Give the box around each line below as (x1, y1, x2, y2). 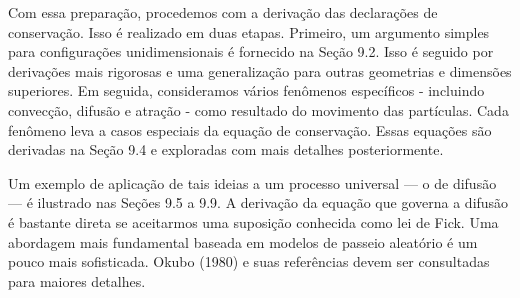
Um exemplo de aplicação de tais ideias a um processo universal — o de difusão (8, 172, 497, 193)
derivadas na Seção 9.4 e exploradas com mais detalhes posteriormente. (8, 139, 444, 160)
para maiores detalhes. (8, 270, 146, 291)
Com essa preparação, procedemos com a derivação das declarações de (8, 2, 438, 22)
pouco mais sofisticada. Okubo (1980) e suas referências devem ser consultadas (8, 251, 490, 272)
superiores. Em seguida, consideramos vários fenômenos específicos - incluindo (8, 80, 485, 101)
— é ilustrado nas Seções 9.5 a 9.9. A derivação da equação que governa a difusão (8, 192, 509, 213)
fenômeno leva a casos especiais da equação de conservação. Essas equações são (8, 119, 492, 140)
